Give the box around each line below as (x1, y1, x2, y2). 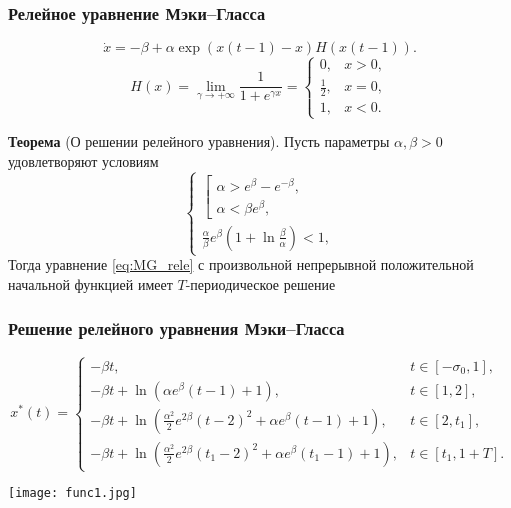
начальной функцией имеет (8, 273, 173, 294)
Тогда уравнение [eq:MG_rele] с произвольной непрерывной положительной (8, 254, 474, 275)
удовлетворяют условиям (8, 150, 159, 171)
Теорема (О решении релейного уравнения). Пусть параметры (8, 131, 390, 152)
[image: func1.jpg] (8, 486, 137, 501)
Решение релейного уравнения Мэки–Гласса (8, 316, 345, 341)
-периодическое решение (185, 273, 336, 294)
